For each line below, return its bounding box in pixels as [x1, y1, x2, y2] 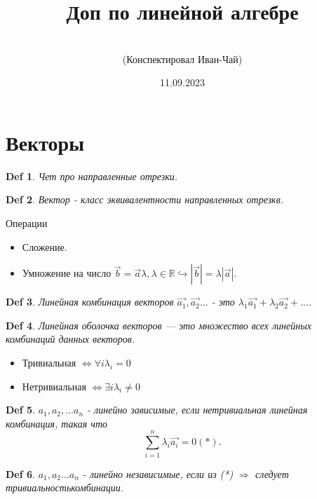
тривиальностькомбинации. [6, 480, 124, 495]
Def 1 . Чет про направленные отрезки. [6, 168, 178, 183]
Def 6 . [6, 466, 35, 481]
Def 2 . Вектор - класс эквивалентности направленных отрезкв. [6, 192, 284, 207]
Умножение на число [22, 266, 112, 280]
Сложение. [22, 239, 67, 254]
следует [255, 466, 289, 481]
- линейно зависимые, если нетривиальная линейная [87, 402, 308, 417]
